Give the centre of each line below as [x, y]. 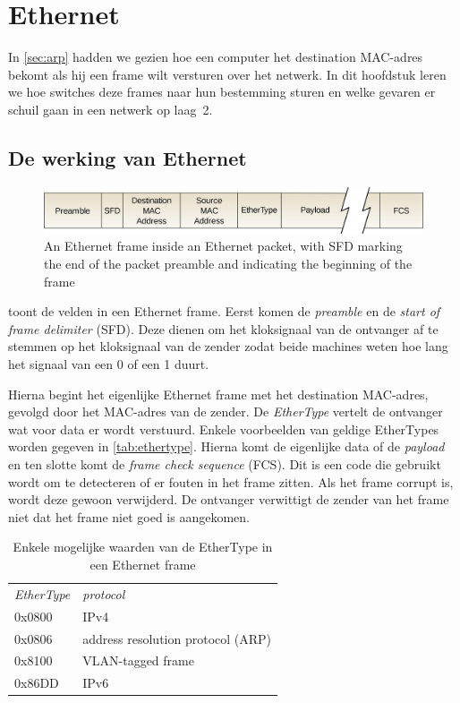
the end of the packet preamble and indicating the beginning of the [228, 264]
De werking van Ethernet [128, 157]
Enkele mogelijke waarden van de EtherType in [143, 547]
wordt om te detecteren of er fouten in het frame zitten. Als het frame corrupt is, [231, 481]
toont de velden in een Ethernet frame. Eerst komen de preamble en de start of [224, 311]
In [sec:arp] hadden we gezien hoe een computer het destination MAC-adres [216, 57]
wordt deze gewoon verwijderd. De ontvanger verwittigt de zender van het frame [229, 499]
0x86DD [37, 683]
